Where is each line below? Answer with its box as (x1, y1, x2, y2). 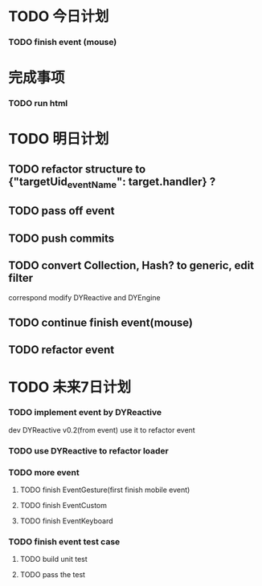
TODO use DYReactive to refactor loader (8, 445, 169, 456)
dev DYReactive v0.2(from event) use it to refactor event (8, 425, 195, 434)
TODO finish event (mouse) (8, 37, 117, 48)
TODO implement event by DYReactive (8, 407, 162, 418)
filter (8, 271, 34, 285)
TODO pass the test (19, 570, 86, 580)
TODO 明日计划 (8, 130, 109, 149)
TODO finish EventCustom (19, 501, 107, 511)
